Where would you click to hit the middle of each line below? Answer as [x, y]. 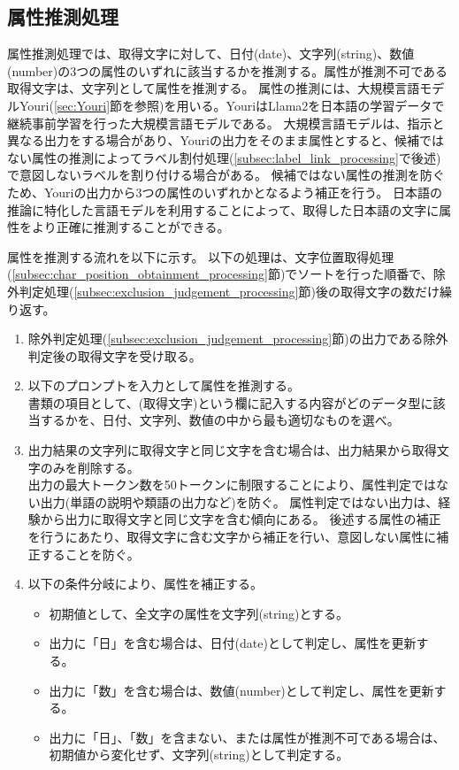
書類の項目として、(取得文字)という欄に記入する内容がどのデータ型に [230, 402]
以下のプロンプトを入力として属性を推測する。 [164, 385]
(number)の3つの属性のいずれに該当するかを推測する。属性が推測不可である [228, 70]
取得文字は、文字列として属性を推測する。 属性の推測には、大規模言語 [214, 88]
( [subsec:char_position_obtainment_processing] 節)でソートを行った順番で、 [220, 274]
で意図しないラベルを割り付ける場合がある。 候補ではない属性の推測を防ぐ [226, 175]
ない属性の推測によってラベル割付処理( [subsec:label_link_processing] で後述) [224, 157]
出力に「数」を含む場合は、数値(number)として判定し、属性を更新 [241, 690]
